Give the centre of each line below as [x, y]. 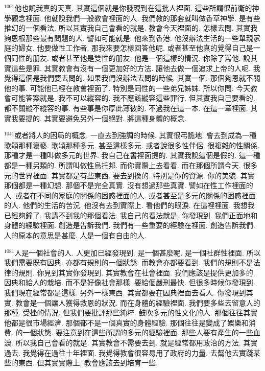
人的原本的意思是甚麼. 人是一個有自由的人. [75, 235]
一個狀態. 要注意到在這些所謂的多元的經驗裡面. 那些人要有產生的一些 [138, 332]
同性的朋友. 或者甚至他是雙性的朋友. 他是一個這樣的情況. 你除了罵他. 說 [131, 57]
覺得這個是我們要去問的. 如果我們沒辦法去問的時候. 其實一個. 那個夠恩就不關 [132, 78]
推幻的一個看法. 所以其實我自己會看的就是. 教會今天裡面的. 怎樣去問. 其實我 [131, 28]
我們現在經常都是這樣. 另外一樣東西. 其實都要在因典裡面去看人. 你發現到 [125, 293]
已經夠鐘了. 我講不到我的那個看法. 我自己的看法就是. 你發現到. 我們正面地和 [131, 215]
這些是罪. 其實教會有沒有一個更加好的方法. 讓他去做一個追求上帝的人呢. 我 [136, 68]
